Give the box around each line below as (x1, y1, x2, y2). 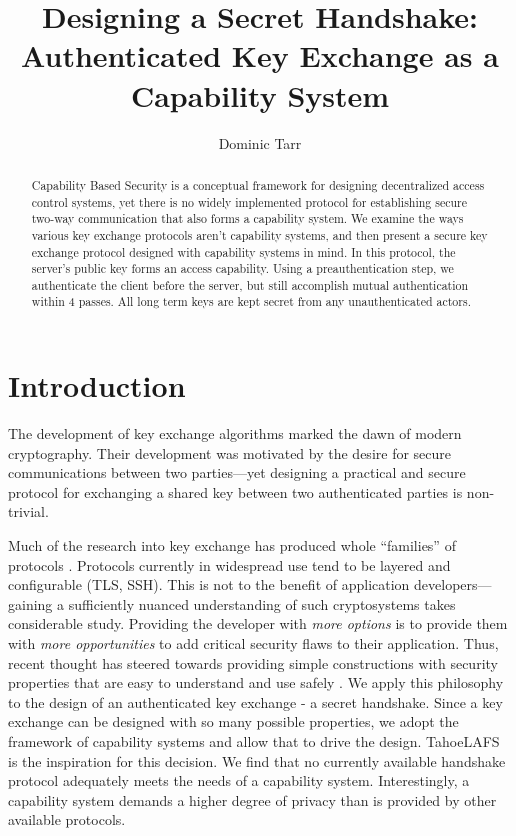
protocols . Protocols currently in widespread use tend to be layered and (8, 554, 451, 575)
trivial (8, 501, 46, 522)
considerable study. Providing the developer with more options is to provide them (8, 613, 508, 634)
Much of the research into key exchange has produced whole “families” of (8, 535, 456, 556)
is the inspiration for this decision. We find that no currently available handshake (8, 750, 506, 771)
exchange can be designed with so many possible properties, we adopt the (8, 711, 459, 732)
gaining (8, 593, 53, 614)
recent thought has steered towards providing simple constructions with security (8, 652, 498, 673)
